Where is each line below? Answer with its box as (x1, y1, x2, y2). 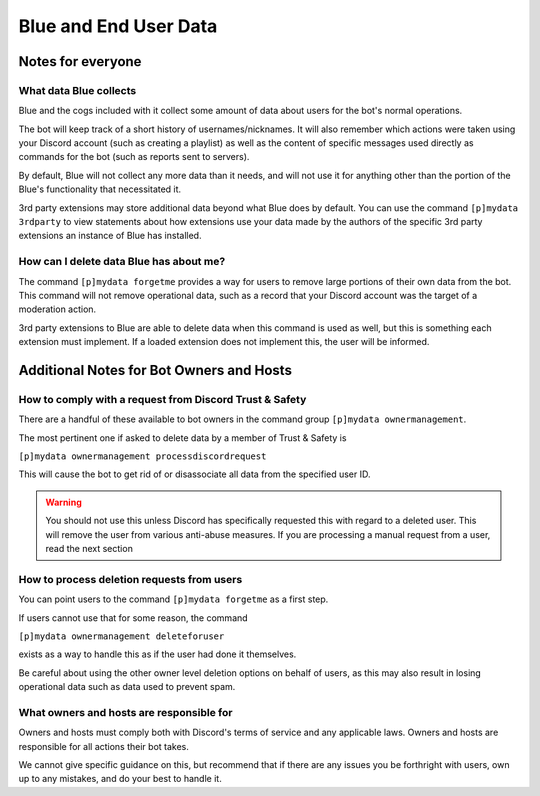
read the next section (45, 543, 134, 555)
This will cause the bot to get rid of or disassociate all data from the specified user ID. (18, 468, 371, 480)
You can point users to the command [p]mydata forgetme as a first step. (18, 593, 329, 605)
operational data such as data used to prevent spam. (18, 681, 236, 693)
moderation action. (18, 303, 97, 315)
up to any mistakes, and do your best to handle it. (18, 773, 222, 785)
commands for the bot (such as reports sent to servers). (18, 151, 250, 163)
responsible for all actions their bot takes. (18, 740, 190, 752)
